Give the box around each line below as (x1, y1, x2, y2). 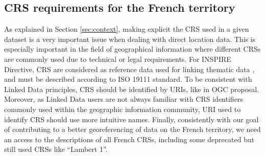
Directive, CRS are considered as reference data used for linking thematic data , (4, 63, 255, 74)
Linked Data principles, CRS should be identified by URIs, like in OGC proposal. (4, 83, 259, 94)
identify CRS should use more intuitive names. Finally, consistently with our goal (4, 114, 259, 124)
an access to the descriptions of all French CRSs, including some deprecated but (4, 133, 255, 144)
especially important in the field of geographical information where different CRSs (4, 43, 261, 54)
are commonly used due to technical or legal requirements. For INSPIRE (4, 53, 231, 64)
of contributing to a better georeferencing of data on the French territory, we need (4, 124, 261, 135)
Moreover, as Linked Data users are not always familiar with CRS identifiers (4, 94, 243, 104)
